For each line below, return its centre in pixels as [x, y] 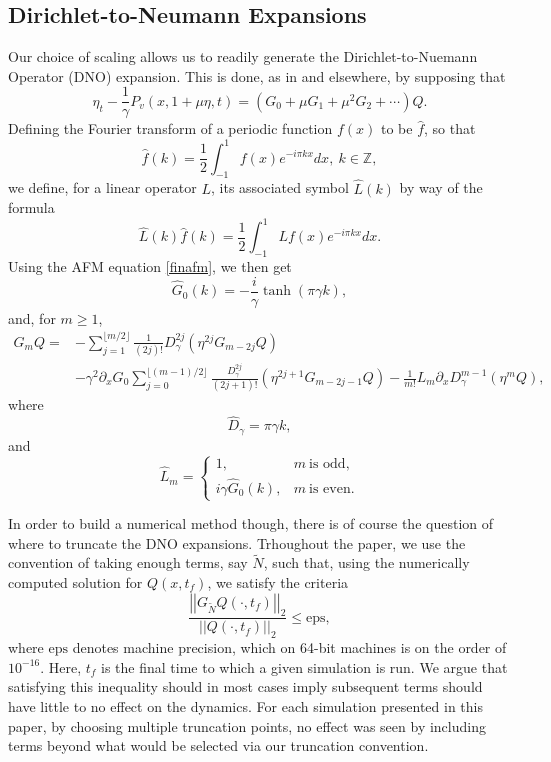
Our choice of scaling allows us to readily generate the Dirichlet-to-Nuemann [243, 56]
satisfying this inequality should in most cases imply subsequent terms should [245, 686]
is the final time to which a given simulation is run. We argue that [304, 666]
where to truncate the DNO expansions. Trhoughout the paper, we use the [237, 542]
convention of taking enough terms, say [128, 562]
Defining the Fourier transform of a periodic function [170, 128]
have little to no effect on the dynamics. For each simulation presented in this [245, 706]
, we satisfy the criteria [278, 582]
